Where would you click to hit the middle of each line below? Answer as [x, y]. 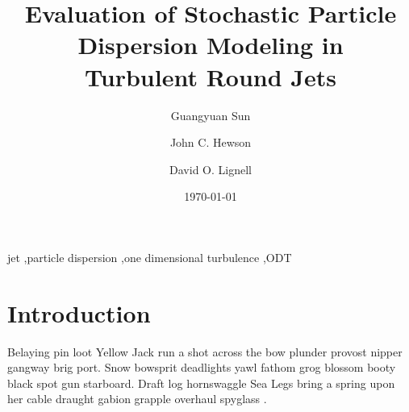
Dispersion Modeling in [211, 45]
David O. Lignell [211, 169]
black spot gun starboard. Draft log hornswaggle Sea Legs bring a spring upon [201, 383]
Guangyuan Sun [211, 115]
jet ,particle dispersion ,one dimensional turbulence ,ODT [150, 257]
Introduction [79, 312]
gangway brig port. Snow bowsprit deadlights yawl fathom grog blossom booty [202, 367]
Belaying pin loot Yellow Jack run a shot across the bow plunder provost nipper [205, 351]
